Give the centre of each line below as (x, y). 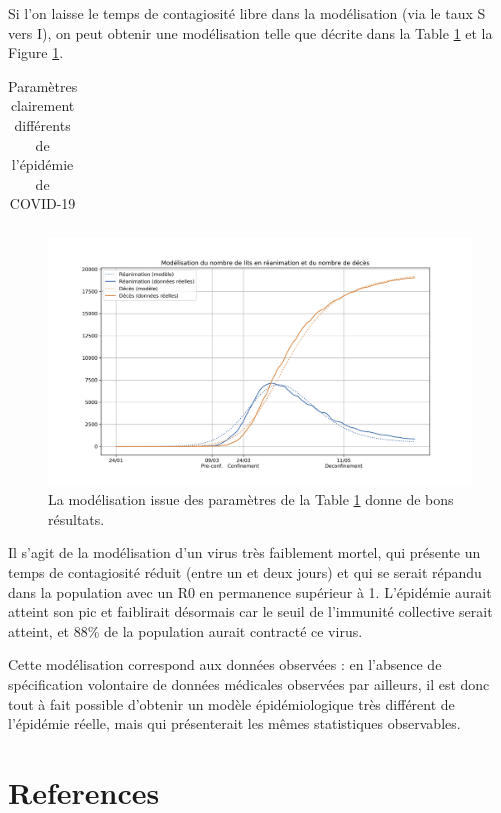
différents (42, 124)
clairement (42, 105)
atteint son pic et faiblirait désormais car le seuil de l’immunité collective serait (250, 611)
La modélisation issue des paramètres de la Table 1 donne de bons (251, 499)
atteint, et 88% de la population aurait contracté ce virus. (185, 630)
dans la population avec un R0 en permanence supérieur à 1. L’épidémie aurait (250, 591)
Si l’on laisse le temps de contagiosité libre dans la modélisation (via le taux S (247, 13)
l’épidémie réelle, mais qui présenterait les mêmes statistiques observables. (234, 723)
